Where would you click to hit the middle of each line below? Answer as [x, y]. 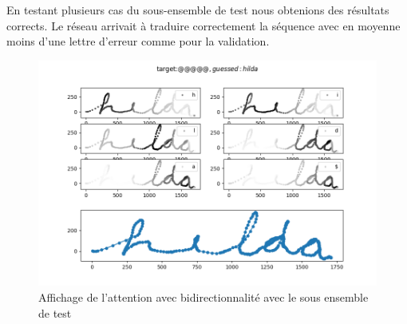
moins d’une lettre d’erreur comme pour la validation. [138, 41]
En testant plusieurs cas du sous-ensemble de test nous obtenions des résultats [198, 10]
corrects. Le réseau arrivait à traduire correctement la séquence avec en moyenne [203, 25]
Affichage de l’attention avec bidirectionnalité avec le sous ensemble [203, 297]
